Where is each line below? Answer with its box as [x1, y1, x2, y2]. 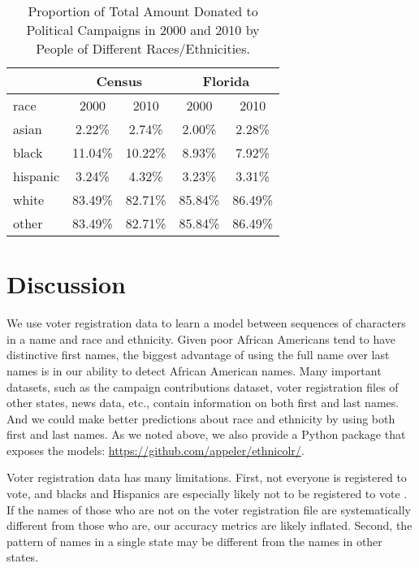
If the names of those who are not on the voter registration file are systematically [6, 501, 411, 518]
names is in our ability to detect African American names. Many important [6, 362, 382, 379]
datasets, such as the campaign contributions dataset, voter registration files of [6, 378, 399, 395]
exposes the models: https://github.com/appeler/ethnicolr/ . [6, 441, 305, 458]
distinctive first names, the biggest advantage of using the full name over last [6, 346, 390, 363]
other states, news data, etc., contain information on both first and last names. [6, 394, 400, 411]
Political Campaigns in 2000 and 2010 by [26, 20, 260, 39]
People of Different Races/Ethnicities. [36, 39, 250, 58]
